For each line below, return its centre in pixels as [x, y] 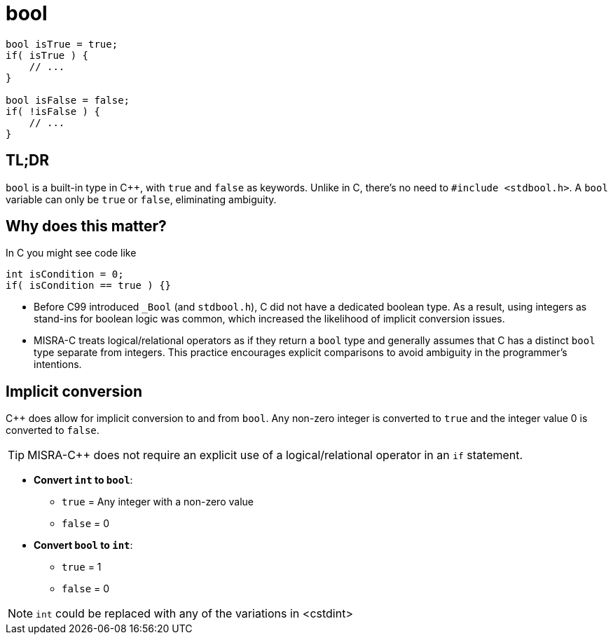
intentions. [58, 365]
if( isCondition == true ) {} [89, 286]
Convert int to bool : [83, 480]
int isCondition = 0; [65, 274]
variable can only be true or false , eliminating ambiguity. [141, 199]
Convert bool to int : [83, 545]
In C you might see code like [71, 253]
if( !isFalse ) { [53, 111]
